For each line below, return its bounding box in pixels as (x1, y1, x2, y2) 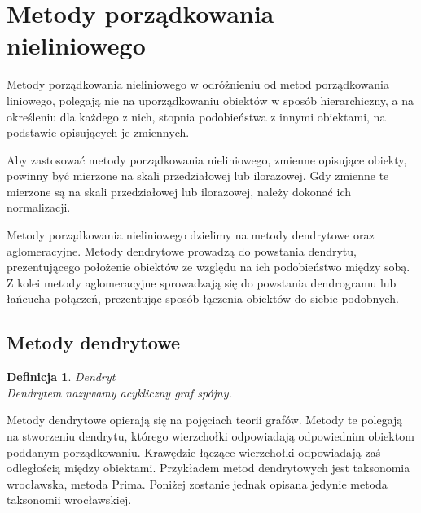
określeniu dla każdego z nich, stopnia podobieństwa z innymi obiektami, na (7, 107, 386, 125)
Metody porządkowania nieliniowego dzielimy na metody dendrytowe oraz (7, 226, 375, 243)
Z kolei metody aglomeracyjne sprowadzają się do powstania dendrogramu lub (7, 274, 397, 291)
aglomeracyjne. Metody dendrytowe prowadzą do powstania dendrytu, (7, 242, 357, 259)
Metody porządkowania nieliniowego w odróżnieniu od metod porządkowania (7, 76, 389, 93)
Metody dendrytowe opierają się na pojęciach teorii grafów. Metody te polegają (7, 411, 403, 428)
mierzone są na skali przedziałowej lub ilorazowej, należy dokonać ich (7, 182, 351, 199)
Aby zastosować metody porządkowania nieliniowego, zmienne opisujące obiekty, (7, 151, 407, 168)
